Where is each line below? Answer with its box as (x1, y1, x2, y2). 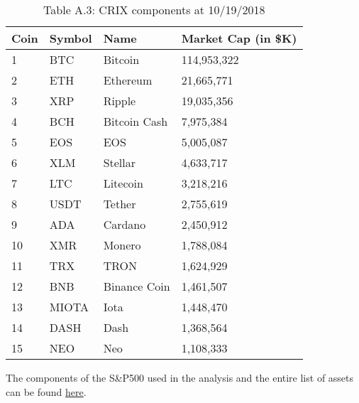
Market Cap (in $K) (181, 30, 297, 46)
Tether (103, 195, 136, 212)
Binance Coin (103, 278, 170, 294)
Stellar (103, 154, 136, 171)
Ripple (103, 92, 136, 109)
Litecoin (103, 175, 143, 191)
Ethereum (103, 72, 153, 88)
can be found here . (6, 384, 87, 399)
